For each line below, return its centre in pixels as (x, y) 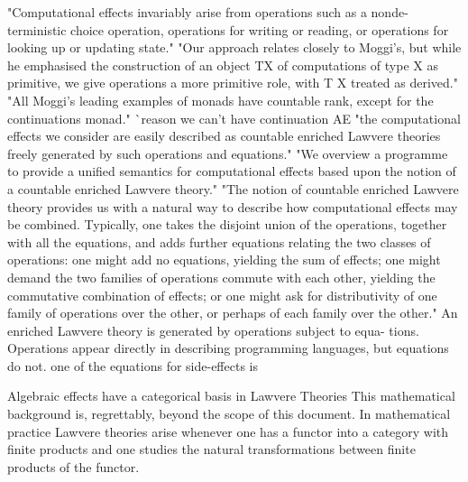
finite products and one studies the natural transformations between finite (211, 449)
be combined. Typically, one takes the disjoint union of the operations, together (227, 224)
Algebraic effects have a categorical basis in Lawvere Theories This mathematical (231, 396)
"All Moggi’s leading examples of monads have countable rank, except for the (220, 100)
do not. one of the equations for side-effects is (133, 365)
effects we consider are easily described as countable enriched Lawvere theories (224, 136)
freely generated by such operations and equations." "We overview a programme (228, 153)
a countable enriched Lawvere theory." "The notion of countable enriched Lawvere (233, 188)
